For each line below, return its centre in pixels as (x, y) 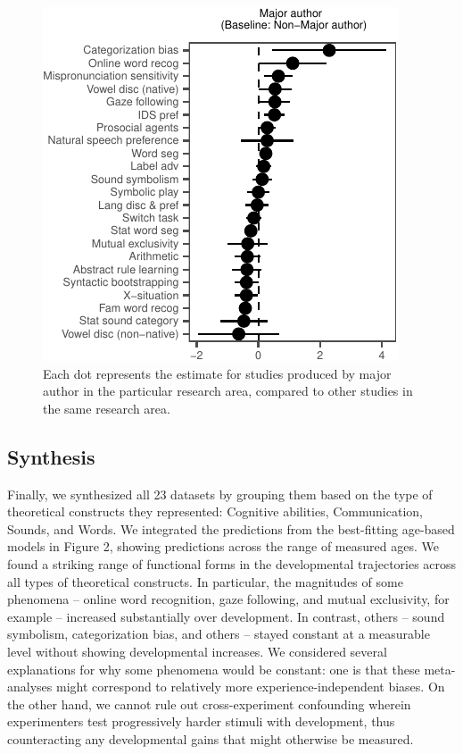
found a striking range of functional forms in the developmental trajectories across (232, 563)
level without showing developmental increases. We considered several (197, 651)
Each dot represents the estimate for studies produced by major (217, 373)
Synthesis (51, 456)
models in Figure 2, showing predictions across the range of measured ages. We (223, 546)
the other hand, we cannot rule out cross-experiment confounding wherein (209, 704)
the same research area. (107, 408)
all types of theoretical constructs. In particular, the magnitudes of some (205, 581)
